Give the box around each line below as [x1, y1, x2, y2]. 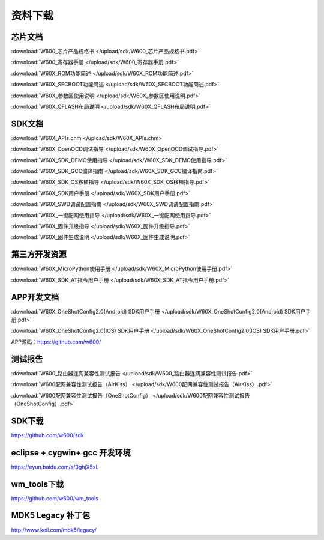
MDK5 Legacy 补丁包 [11, 511, 91, 521]
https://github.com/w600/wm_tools [11, 494, 98, 502]
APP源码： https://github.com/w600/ [11, 338, 101, 345]
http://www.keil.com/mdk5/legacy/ [11, 526, 97, 533]
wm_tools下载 [11, 479, 64, 489]
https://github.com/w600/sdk [11, 431, 84, 438]
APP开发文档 [11, 292, 59, 302]
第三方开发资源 [11, 249, 67, 259]
